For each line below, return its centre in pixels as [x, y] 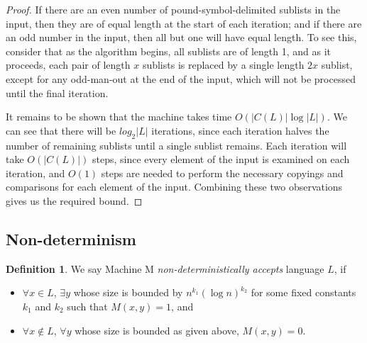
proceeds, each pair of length [68, 65]
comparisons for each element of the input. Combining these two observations [174, 187]
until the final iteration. [57, 92]
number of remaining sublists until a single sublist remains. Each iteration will [176, 145]
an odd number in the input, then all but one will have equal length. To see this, [181, 37]
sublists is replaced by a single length [223, 65]
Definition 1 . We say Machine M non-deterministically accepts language [165, 268]
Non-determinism [71, 238]
